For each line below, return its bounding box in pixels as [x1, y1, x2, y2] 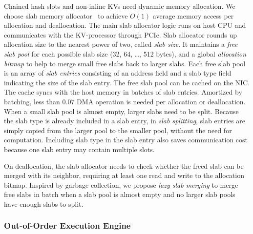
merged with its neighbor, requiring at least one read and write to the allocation [4, 170, 244, 180]
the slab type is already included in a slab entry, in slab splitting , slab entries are [4, 116, 246, 126]
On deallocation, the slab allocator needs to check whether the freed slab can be [4, 160, 244, 171]
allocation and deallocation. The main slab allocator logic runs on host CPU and [4, 20, 246, 30]
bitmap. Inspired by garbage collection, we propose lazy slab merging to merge [4, 179, 238, 190]
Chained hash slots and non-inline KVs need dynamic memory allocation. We [4, 1, 235, 11]
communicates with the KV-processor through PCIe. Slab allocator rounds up [4, 29, 237, 39]
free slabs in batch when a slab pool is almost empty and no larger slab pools [4, 189, 235, 199]
